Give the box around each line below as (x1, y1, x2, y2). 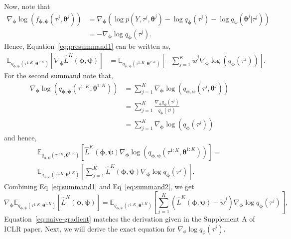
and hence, (4, 132, 37, 143)
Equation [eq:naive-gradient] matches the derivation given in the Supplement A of (4, 214, 255, 224)
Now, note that (4, 1, 50, 11)
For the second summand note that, (4, 70, 113, 81)
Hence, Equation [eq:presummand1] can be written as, (4, 41, 171, 51)
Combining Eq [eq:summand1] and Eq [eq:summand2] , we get (4, 181, 194, 191)
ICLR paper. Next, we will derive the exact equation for (4, 223, 175, 234)
